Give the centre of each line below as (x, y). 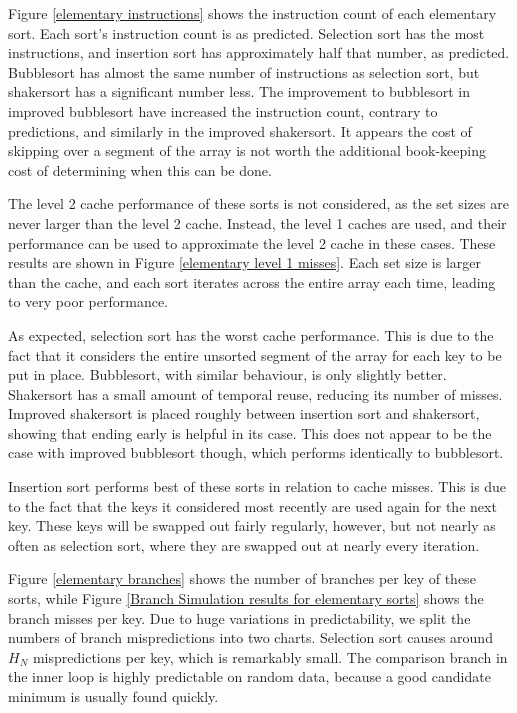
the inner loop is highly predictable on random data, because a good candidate (249, 676)
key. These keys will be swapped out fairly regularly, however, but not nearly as (252, 525)
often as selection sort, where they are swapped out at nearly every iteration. (244, 544)
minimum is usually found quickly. (113, 696)
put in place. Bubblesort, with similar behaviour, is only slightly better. (227, 374)
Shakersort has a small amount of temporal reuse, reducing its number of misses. (255, 393)
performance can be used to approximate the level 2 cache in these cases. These (252, 242)
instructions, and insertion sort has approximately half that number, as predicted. (259, 52)
